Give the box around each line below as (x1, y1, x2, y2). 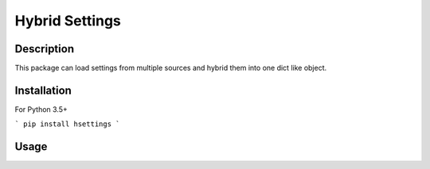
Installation (14, 83, 72, 97)
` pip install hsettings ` (14, 120, 120, 129)
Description (14, 42, 75, 56)
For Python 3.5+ (14, 104, 68, 114)
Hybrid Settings (14, 12, 121, 29)
